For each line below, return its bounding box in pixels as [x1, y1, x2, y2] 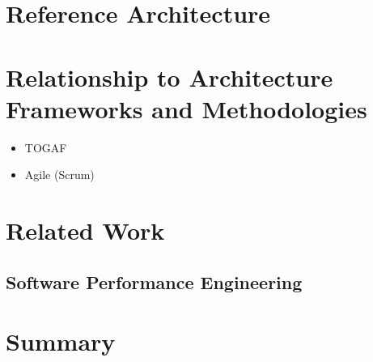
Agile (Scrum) [24, 166, 95, 183]
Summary [6, 325, 116, 358]
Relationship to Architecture [6, 60, 333, 93]
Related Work [6, 214, 165, 247]
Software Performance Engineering [6, 269, 303, 294]
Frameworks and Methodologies [6, 92, 367, 125]
